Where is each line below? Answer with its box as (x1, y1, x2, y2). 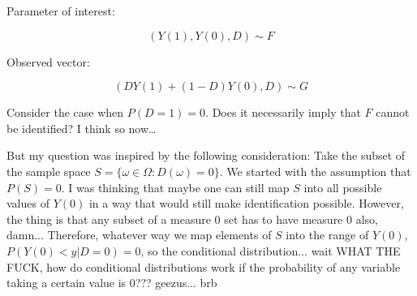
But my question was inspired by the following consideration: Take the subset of (6, 147, 406, 164)
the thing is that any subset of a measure (6, 210, 211, 227)
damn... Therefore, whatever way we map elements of (6, 226, 272, 243)
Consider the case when (6, 104, 124, 121)
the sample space (6, 162, 91, 179)
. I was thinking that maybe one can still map (61, 178, 290, 195)
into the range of (286, 226, 369, 243)
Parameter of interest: (6, 2, 115, 19)
